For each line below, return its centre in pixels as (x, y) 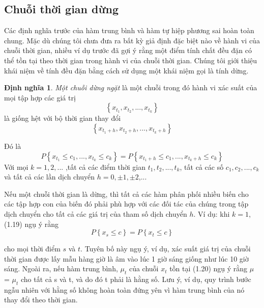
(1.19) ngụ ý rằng (32, 224)
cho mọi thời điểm (32, 249)
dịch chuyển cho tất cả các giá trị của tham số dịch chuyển (96, 213)
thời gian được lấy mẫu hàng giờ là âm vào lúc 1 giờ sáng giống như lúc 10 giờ (126, 258)
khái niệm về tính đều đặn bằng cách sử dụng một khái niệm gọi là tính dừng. (126, 70)
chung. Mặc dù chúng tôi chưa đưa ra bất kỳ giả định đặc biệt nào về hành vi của (132, 40)
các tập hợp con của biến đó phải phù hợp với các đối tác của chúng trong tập (126, 204)
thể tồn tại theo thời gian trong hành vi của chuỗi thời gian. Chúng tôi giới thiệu (131, 60)
